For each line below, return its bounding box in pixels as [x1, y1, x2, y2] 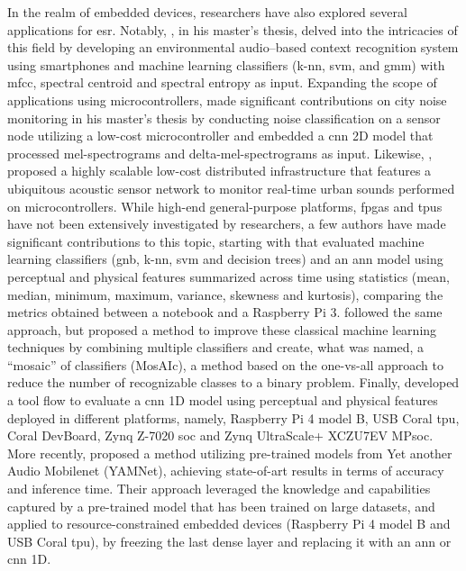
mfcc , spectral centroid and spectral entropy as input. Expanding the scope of [7, 73, 437, 92]
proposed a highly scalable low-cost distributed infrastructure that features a [7, 161, 432, 180]
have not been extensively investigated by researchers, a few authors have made [7, 214, 446, 233]
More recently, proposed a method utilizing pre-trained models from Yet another [7, 443, 452, 462]
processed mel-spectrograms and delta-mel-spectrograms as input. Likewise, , [7, 143, 433, 162]
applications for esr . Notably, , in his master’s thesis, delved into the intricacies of [7, 20, 458, 39]
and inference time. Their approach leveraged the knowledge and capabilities [7, 479, 431, 498]
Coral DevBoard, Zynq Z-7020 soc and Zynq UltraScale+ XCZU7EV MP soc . [7, 426, 434, 445]
